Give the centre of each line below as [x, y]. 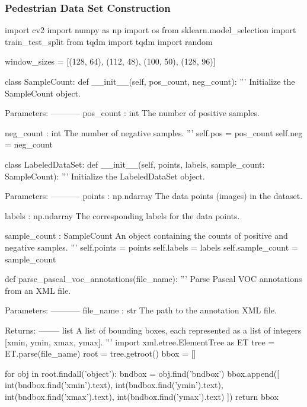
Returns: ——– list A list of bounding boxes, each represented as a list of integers [153, 330]
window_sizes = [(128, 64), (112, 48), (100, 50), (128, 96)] [110, 61]
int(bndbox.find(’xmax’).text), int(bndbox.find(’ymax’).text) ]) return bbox [142, 396]
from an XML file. [38, 290]
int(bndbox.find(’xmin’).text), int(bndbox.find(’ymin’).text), [114, 385]
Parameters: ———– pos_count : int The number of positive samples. [132, 113]
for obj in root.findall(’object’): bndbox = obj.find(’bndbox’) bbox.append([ [142, 373]
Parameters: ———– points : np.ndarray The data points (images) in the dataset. [154, 196]
